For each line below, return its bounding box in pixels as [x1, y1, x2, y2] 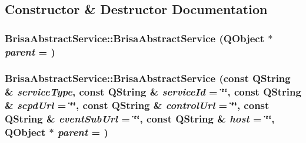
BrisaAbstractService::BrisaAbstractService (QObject [5, 30, 265, 45]
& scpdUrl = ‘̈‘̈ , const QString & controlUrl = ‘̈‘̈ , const [5, 98, 270, 113]
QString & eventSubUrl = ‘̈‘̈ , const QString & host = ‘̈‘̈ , [5, 111, 275, 126]
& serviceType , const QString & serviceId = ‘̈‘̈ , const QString [5, 84, 301, 99]
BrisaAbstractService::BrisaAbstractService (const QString [5, 71, 291, 86]
